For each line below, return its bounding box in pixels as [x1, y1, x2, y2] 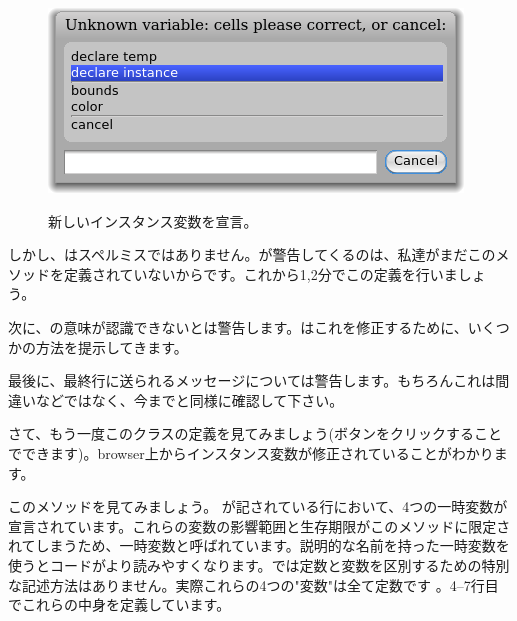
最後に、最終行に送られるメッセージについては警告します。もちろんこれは [8, 370, 496, 391]
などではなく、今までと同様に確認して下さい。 [35, 389, 344, 410]
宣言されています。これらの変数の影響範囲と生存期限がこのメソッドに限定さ [8, 515, 511, 536]
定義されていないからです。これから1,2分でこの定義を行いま [63, 263, 458, 284]
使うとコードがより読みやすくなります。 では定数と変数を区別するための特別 [8, 554, 510, 575]
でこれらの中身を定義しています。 [8, 594, 231, 615]
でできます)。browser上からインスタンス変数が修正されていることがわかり [8, 442, 494, 463]
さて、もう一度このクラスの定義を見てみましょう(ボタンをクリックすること [8, 423, 503, 444]
